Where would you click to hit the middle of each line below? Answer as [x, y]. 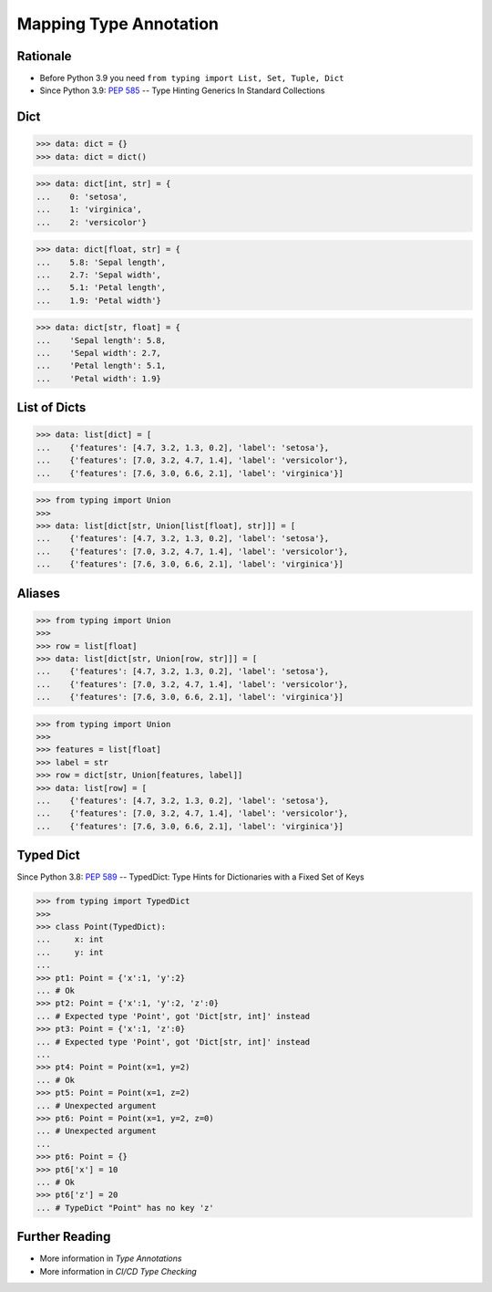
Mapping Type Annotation [118, 24]
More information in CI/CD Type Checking [118, 1271]
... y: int [70, 952]
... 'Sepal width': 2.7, [98, 353]
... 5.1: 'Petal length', [101, 288]
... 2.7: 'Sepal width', [98, 275]
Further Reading [64, 1237]
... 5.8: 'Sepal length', [101, 262]
